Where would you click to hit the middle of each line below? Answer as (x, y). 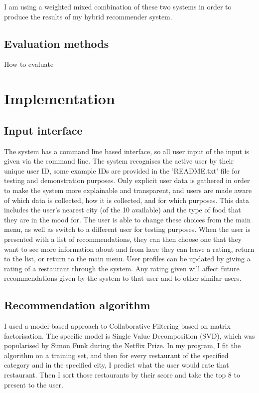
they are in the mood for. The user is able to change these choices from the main (128, 219)
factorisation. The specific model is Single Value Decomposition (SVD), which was (129, 335)
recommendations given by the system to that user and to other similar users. (123, 278)
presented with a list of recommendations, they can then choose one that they (123, 239)
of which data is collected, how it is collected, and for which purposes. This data (127, 200)
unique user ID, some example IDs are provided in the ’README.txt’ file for (122, 170)
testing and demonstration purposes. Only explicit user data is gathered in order (127, 180)
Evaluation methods (57, 43)
